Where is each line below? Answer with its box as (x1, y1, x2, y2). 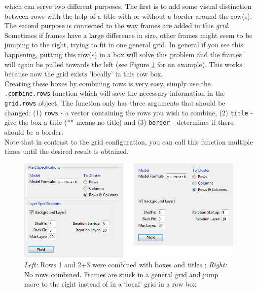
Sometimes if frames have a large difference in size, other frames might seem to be (4, 30, 253, 40)
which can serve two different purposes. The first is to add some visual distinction (4, 1, 252, 11)
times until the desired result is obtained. (4, 146, 129, 156)
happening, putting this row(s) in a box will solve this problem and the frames (4, 49, 242, 59)
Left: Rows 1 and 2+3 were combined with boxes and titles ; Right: (24, 259, 227, 270)
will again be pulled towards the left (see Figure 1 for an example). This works (4, 59, 242, 69)
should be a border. (4, 126, 64, 137)
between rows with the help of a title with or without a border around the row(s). (4, 10, 252, 21)
